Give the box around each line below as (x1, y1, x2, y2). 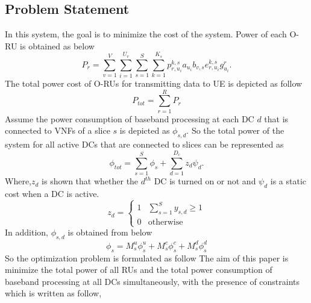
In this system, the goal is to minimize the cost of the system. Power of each (5, 28, 287, 40)
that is (264, 112, 289, 125)
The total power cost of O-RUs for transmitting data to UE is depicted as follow (5, 77, 303, 89)
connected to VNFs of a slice (5, 124, 110, 137)
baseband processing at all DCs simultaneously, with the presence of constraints (5, 275, 300, 287)
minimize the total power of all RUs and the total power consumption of (5, 263, 272, 276)
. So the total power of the (186, 124, 284, 137)
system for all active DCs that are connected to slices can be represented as (5, 138, 284, 151)
